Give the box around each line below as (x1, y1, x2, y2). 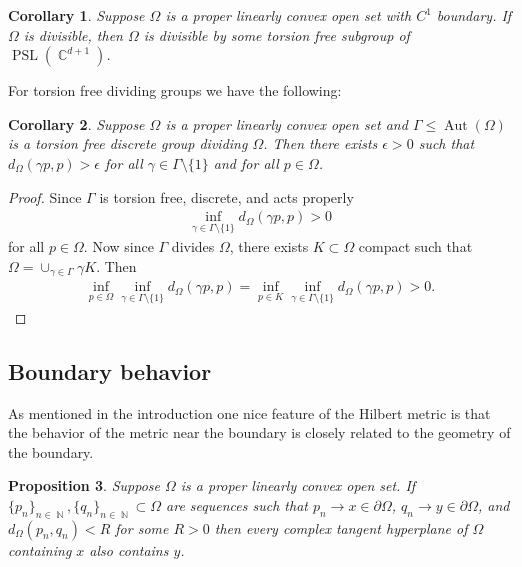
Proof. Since (8, 186, 82, 207)
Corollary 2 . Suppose (8, 113, 145, 134)
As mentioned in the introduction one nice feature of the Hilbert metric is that (8, 402, 491, 423)
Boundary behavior (8, 355, 212, 386)
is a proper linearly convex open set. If (180, 475, 416, 496)
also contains (89, 539, 169, 560)
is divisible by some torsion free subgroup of (143, 24, 410, 45)
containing (8, 539, 72, 560)
